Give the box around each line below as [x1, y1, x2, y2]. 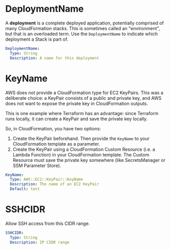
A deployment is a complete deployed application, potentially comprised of [5, 20, 164, 26]
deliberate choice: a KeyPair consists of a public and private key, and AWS [5, 95, 162, 101]
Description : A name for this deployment [10, 55, 100, 61]
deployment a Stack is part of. [5, 36, 68, 42]
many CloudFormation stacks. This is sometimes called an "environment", [5, 25, 160, 31]
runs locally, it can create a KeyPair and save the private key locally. [5, 116, 148, 122]
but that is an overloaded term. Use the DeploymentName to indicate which [5, 31, 158, 37]
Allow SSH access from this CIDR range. [5, 220, 90, 227]
